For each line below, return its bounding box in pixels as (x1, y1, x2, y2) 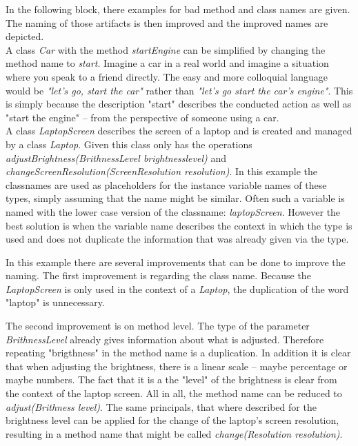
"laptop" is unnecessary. (6, 295, 105, 310)
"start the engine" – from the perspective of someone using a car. (6, 110, 279, 124)
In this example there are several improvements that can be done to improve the (6, 254, 346, 269)
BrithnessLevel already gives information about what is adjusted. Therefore (6, 332, 324, 346)
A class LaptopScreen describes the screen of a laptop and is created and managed (6, 123, 352, 138)
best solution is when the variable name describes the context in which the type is (6, 218, 352, 232)
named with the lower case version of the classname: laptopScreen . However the (6, 204, 341, 219)
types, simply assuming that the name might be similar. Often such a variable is (6, 191, 345, 205)
